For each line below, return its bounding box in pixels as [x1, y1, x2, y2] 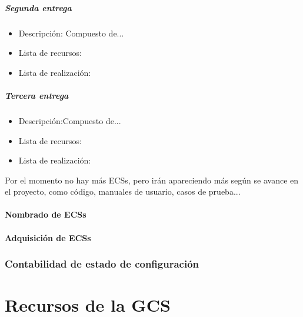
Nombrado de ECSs [5, 208, 86, 221]
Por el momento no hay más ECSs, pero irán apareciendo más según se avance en [5, 173, 299, 186]
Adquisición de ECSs [5, 231, 91, 243]
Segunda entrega [5, 1, 72, 14]
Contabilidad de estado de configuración [5, 256, 199, 271]
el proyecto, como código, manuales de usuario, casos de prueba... [5, 185, 241, 198]
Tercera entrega [5, 89, 69, 101]
